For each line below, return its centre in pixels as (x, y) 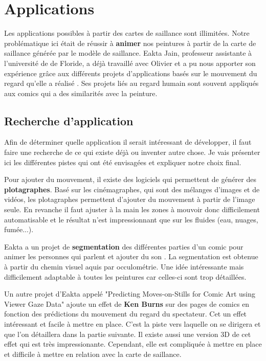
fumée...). (19, 229)
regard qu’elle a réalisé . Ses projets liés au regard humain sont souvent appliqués (131, 83)
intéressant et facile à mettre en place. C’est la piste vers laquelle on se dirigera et (132, 323)
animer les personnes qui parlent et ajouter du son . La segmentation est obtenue (131, 256)
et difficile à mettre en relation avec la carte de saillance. (93, 354)
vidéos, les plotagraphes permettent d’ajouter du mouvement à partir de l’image (130, 199)
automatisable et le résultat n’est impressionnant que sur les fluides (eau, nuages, (131, 219)
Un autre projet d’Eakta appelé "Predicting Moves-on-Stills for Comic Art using (130, 294)
